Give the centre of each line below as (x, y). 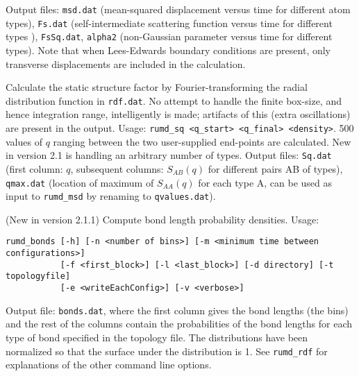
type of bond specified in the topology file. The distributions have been (157, 337)
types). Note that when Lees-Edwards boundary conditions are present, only (168, 50)
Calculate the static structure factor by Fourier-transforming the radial (157, 87)
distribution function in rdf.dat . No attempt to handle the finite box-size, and (174, 100)
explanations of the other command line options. (109, 365)
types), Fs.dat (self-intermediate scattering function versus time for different (169, 23)
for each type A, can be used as (265, 182)
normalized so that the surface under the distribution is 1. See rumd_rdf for (167, 351)
